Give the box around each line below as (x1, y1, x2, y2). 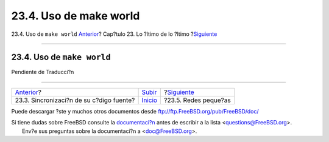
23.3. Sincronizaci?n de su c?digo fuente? (15, 96, 135, 104)
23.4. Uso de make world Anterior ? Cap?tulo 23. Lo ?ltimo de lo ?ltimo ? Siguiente (11, 30, 218, 38)
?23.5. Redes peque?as (164, 96, 231, 104)
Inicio (141, 96, 158, 104)
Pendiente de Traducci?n (11, 69, 74, 76)
